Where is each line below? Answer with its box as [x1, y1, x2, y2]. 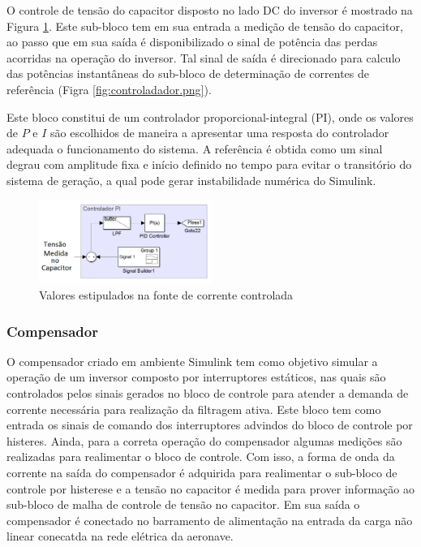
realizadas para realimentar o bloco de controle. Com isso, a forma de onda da [6, 448, 395, 465]
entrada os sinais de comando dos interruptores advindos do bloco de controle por [6, 416, 413, 433]
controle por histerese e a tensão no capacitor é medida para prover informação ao [6, 480, 415, 497]
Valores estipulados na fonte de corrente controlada [39, 286, 294, 304]
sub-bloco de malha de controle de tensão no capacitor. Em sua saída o [6, 496, 360, 513]
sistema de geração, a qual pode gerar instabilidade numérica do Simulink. [6, 171, 376, 188]
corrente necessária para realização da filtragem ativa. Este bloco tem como [6, 400, 381, 417]
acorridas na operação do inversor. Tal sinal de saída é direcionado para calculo [6, 49, 401, 66]
